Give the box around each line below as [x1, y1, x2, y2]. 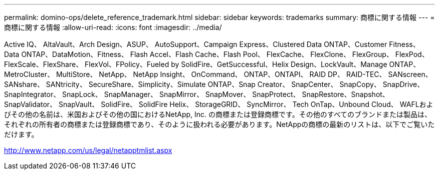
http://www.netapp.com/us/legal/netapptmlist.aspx [4, 146, 172, 154]
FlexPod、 [395, 50, 429, 58]
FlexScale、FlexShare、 [4, 60, 83, 68]
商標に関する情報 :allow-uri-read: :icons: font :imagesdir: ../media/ [4, 23, 222, 31]
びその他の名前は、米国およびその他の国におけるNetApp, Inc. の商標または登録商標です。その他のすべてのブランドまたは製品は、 [4, 110, 432, 118]
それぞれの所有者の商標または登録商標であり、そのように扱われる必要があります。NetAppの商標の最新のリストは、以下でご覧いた [4, 120, 435, 128]
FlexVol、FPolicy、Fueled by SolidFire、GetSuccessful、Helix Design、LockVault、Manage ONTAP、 [85, 60, 420, 68]
